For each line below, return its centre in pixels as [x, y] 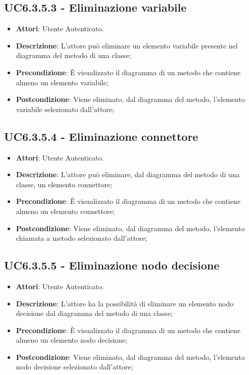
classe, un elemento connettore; [64, 184]
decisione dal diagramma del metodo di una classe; [94, 313]
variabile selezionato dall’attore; [65, 109]
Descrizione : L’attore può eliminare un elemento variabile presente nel [127, 45]
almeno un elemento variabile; [62, 82]
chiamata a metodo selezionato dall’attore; [82, 238]
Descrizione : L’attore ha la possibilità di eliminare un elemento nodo [125, 303]
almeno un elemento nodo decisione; [71, 340]
